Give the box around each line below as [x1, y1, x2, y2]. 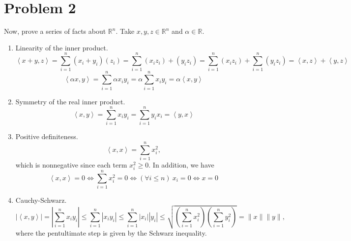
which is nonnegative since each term [15, 160, 127, 169]
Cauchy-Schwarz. [15, 195, 67, 205]
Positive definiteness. [15, 131, 78, 142]
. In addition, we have [148, 160, 214, 169]
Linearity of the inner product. [15, 42, 108, 52]
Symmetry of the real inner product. [15, 96, 125, 106]
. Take [116, 26, 135, 36]
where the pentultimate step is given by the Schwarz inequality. [15, 227, 207, 238]
